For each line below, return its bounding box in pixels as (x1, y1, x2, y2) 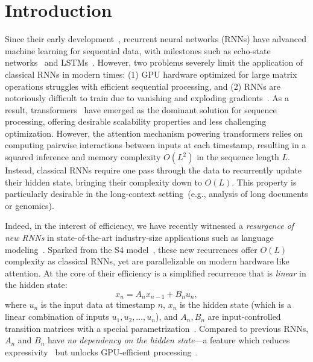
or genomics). (5, 199, 54, 211)
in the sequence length (197, 151, 279, 163)
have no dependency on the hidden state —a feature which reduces (48, 334, 290, 346)
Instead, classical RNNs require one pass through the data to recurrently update (5, 164, 302, 176)
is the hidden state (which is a (179, 298, 291, 311)
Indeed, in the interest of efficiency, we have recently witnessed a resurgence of (5, 219, 294, 232)
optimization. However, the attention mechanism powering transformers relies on (5, 126, 303, 139)
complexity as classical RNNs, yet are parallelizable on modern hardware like (5, 255, 289, 267)
